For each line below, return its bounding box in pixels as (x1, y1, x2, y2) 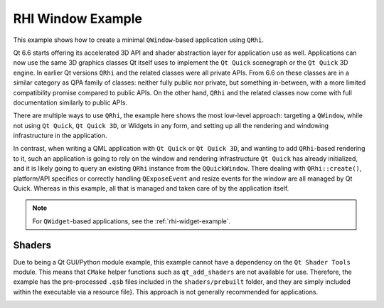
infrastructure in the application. (13, 132, 107, 140)
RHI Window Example (13, 11, 142, 26)
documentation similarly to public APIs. (13, 98, 128, 107)
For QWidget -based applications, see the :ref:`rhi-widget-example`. (32, 217, 231, 225)
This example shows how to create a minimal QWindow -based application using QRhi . (13, 36, 265, 44)
